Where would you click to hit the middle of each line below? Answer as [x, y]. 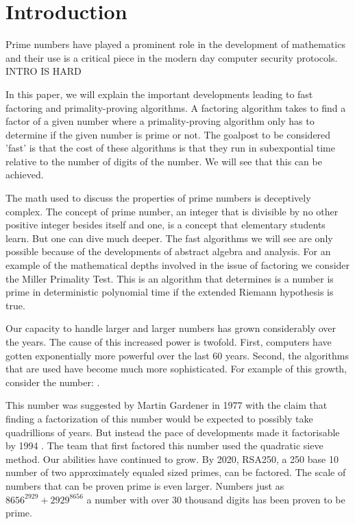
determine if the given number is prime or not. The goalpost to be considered [168, 134]
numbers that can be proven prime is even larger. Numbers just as [145, 485]
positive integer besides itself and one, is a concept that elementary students [166, 225]
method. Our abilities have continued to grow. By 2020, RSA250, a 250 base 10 [172, 458]
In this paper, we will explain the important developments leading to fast [159, 94]
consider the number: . [53, 382]
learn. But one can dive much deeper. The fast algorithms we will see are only [169, 238]
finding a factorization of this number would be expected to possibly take [159, 418]
